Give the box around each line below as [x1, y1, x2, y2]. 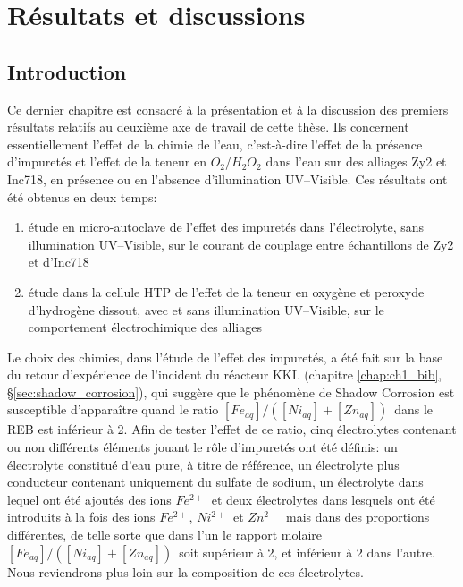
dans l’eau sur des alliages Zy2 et [265, 152, 447, 171]
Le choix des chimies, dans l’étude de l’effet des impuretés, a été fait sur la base [7, 347, 443, 366]
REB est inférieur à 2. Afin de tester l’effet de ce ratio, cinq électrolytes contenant [7, 420, 457, 438]
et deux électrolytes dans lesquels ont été [211, 489, 435, 508]
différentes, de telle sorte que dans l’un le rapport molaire [7, 525, 322, 544]
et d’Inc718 [28, 252, 89, 271]
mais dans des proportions [286, 507, 430, 526]
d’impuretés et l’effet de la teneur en [7, 152, 206, 171]
